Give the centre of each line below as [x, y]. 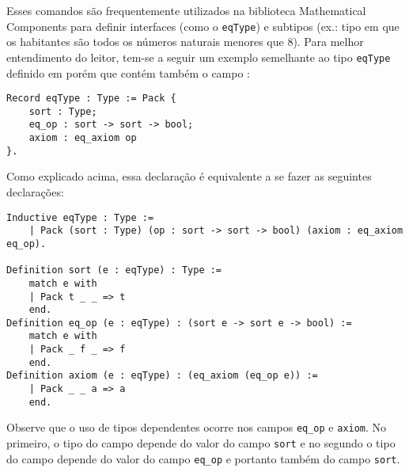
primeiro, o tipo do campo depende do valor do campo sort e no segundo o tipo [201, 443]
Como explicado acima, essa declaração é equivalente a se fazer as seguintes [189, 176]
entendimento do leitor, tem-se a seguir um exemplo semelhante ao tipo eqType [199, 57]
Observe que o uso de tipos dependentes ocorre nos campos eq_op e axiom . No [197, 427]
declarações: [35, 191]
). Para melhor [328, 42]
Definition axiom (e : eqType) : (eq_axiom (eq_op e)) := [162, 376]
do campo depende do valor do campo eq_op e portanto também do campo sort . [203, 458]
